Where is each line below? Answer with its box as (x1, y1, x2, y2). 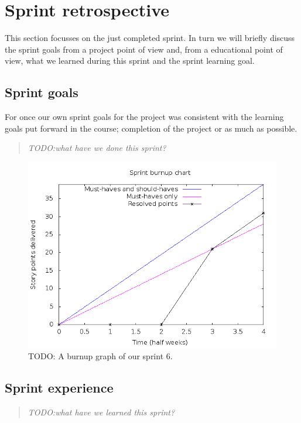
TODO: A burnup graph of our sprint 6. (28, 350, 173, 362)
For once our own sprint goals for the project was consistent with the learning (5, 111, 284, 123)
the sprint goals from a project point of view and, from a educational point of (5, 43, 283, 55)
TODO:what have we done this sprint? (28, 142, 166, 154)
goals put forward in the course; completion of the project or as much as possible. (5, 122, 297, 134)
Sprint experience (5, 379, 114, 397)
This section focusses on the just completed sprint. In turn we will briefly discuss (5, 32, 295, 44)
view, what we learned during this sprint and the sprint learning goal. (5, 54, 255, 67)
